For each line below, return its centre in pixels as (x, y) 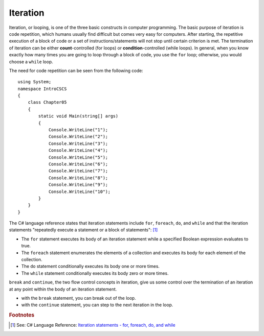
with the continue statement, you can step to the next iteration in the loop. (97, 305)
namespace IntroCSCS (42, 89)
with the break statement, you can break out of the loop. (79, 298)
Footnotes (22, 315)
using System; (34, 82)
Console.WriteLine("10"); (80, 192)
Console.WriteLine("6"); (78, 164)
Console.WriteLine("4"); (78, 150)
